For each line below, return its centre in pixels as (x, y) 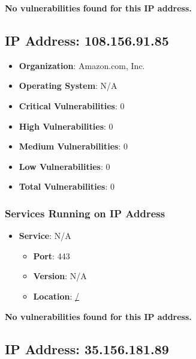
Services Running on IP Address (85, 213)
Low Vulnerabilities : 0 (64, 166)
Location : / (56, 296)
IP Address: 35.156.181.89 (87, 348)
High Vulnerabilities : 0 (66, 126)
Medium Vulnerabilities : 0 (73, 146)
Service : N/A (45, 236)
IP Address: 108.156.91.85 (87, 40)
